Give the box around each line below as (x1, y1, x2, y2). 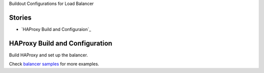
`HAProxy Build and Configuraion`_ (21, 26, 91, 32)
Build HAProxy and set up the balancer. (9, 52, 88, 58)
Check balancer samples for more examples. (9, 61, 100, 67)
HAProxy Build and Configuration (9, 39, 112, 48)
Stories (9, 13, 32, 22)
